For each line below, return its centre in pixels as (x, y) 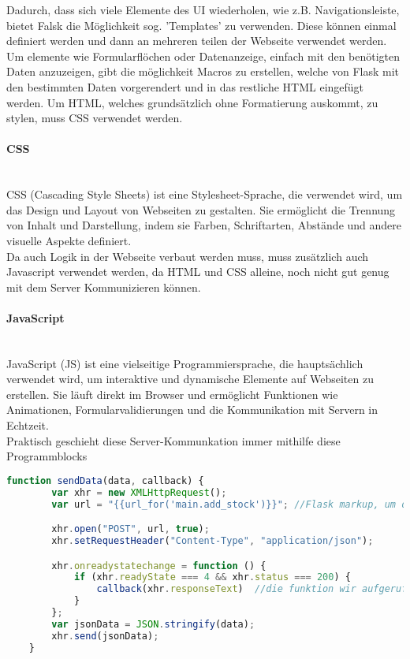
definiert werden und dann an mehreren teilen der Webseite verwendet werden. (197, 41)
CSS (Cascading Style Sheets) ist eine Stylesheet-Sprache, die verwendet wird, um (205, 194)
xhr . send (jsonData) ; (105, 636)
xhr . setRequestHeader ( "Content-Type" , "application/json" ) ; (212, 541)
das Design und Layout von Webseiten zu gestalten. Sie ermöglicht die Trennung (201, 209)
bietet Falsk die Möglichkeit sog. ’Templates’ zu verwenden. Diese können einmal (201, 25)
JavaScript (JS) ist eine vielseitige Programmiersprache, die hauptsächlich (185, 363)
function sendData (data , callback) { (105, 480)
